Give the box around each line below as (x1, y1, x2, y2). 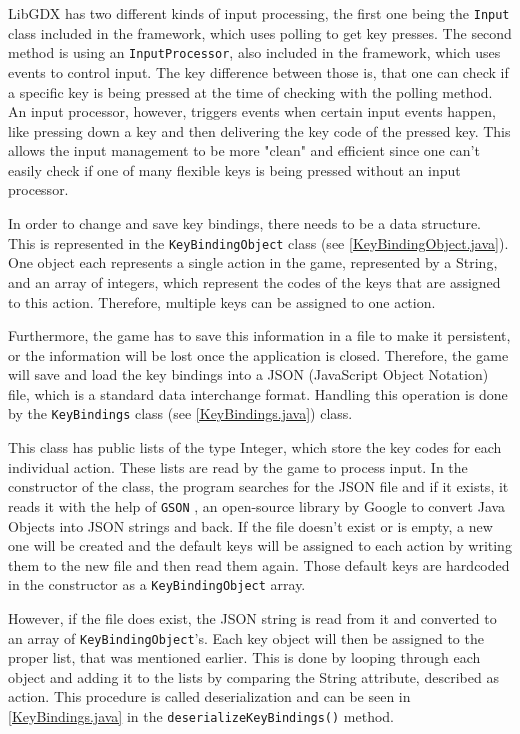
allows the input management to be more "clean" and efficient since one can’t (8, 140, 480, 161)
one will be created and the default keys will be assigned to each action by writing (8, 535, 512, 556)
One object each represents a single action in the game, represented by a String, (8, 252, 498, 273)
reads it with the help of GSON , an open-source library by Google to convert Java (8, 495, 506, 516)
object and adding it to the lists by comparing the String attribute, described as (8, 666, 499, 687)
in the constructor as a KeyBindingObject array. (8, 574, 306, 595)
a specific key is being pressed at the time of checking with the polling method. (8, 81, 493, 102)
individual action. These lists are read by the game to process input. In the (8, 456, 468, 477)
